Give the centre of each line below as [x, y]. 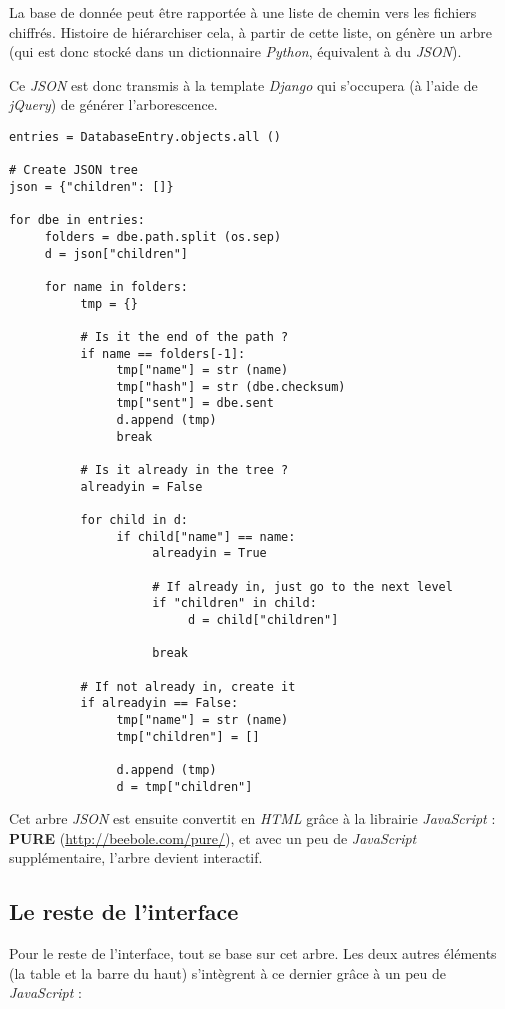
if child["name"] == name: [206, 536]
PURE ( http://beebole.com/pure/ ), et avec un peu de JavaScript [213, 837]
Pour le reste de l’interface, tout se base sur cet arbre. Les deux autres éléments [253, 953]
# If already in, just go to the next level [302, 586]
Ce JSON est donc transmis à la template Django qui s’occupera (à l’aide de [243, 84]
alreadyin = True [209, 553]
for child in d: [134, 520]
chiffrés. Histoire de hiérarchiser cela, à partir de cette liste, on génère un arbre [250, 31]
